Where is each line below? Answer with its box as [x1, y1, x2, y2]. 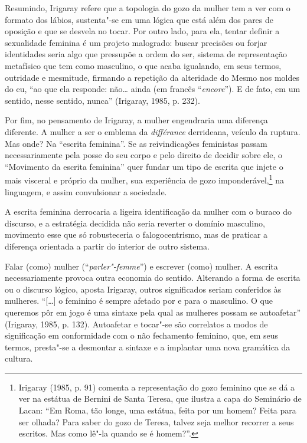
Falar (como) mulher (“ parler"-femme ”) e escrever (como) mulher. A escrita [5, 260, 278, 272]
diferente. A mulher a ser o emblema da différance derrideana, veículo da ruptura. [5, 125, 301, 137]
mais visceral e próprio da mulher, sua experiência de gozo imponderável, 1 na [5, 172, 284, 186]
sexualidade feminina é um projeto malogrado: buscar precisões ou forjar [5, 36, 267, 48]
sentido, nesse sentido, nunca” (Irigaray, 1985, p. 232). [5, 94, 200, 106]
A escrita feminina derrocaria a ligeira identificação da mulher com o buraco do [5, 205, 292, 218]
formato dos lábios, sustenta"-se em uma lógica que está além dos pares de [5, 13, 274, 25]
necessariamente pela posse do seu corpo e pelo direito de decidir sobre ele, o [5, 149, 282, 161]
